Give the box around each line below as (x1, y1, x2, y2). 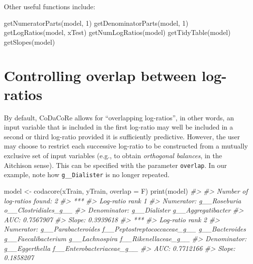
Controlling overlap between (4, 65, 197, 85)
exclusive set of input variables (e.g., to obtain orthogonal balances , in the (4, 150, 222, 161)
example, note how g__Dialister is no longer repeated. (4, 169, 170, 180)
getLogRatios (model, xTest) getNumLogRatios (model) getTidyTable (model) (4, 27, 231, 37)
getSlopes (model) (4, 36, 55, 47)
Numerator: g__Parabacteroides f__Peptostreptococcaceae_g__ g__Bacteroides (4, 224, 246, 234)
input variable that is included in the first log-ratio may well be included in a (4, 122, 233, 132)
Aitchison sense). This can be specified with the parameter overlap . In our (4, 160, 227, 170)
